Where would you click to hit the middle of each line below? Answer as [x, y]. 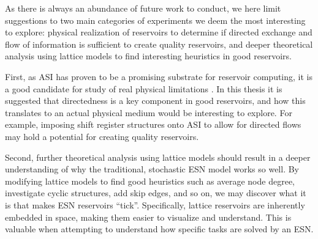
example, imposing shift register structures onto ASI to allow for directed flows [153, 124]
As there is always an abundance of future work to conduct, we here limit [143, 8]
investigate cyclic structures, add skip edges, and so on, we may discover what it [156, 193]
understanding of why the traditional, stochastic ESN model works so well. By [152, 169]
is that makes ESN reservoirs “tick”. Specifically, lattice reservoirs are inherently [155, 204]
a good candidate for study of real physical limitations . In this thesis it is [144, 88]
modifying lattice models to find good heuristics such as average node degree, [150, 181]
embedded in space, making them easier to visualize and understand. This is [148, 217]
